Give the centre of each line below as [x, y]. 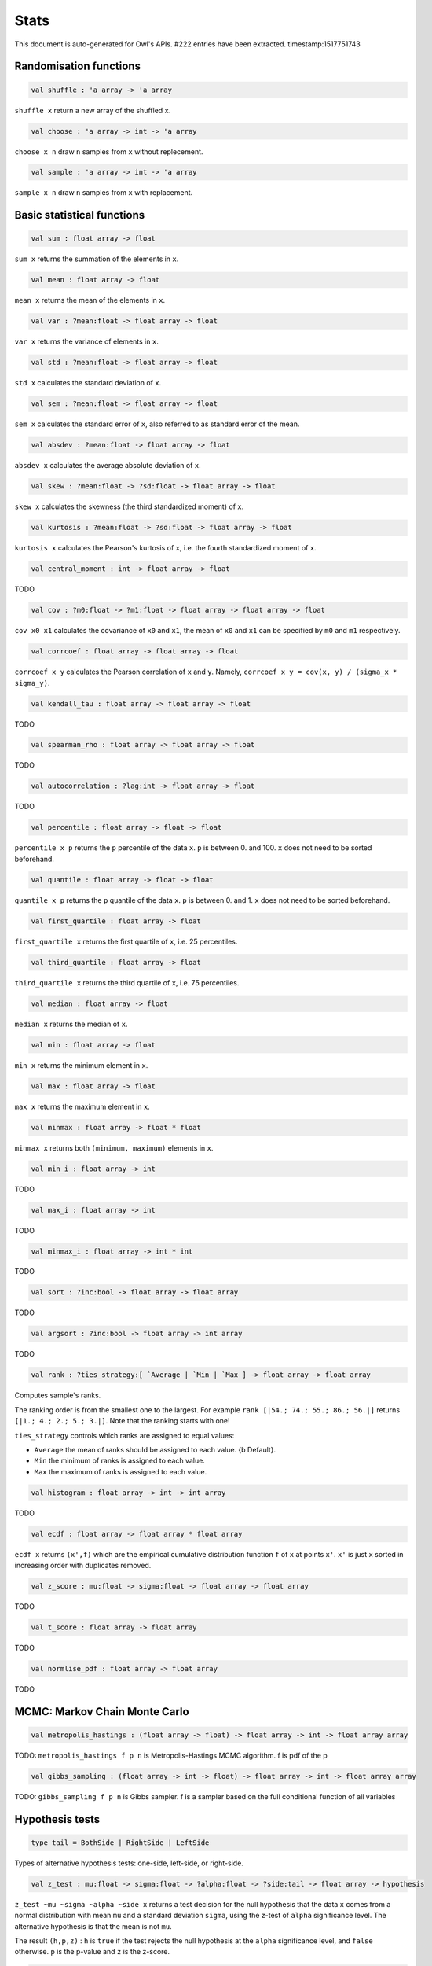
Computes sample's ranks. [58, 1395]
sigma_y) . [32, 683]
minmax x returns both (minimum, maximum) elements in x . [114, 1147]
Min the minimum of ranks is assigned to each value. [120, 1461]
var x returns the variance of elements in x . [86, 341]
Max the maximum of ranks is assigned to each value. [121, 1471]
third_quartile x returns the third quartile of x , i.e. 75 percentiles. [127, 982]
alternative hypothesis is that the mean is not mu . [93, 1926]
